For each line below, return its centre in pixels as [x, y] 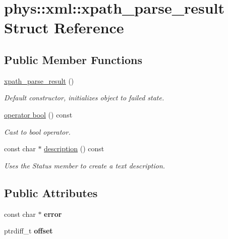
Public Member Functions [73, 59]
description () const [74, 148]
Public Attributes [51, 192]
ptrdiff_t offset [28, 231]
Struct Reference [64, 27]
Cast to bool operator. [37, 131]
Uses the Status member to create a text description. [85, 165]
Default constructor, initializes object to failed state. [84, 98]
